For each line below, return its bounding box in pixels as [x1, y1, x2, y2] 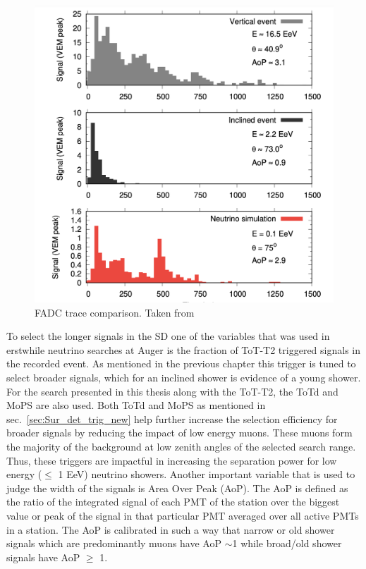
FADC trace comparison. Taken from [35, 305, 195, 319]
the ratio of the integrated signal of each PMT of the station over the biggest [6, 494, 340, 509]
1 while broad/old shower [232, 536, 342, 551]
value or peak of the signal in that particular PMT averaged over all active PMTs [6, 508, 359, 522]
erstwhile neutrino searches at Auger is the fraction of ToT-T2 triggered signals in [6, 342, 360, 357]
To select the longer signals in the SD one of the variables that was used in [6, 329, 330, 343]
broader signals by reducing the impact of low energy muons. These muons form [6, 425, 353, 440]
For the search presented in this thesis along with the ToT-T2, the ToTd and [6, 384, 338, 398]
